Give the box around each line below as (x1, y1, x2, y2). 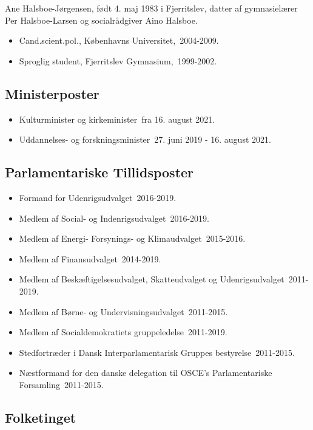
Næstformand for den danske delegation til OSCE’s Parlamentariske (19, 366, 272, 379)
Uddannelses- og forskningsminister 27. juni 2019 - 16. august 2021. (19, 133, 271, 146)
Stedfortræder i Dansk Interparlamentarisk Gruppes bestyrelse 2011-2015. (19, 346, 295, 358)
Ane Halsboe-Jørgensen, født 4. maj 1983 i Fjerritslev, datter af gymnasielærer (5, 2, 298, 14)
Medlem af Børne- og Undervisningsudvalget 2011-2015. (19, 305, 228, 318)
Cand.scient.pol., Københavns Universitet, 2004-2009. (19, 34, 219, 47)
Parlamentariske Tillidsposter (5, 163, 194, 182)
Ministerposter (5, 84, 99, 103)
